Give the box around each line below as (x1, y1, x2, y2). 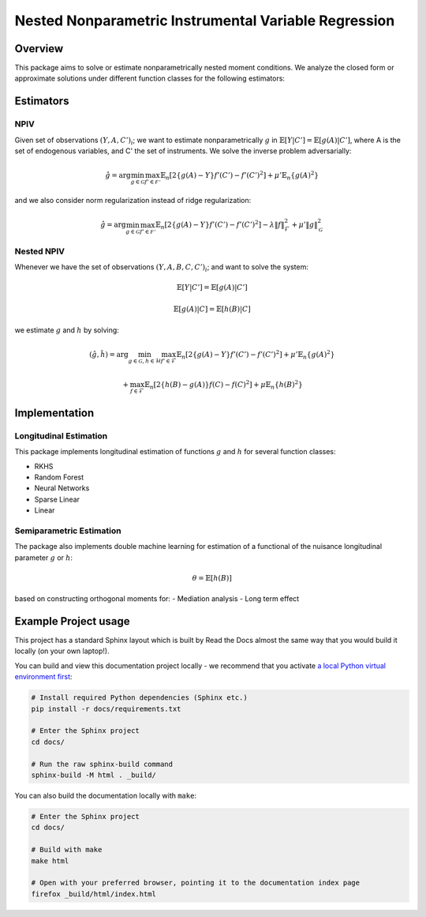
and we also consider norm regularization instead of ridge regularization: (14, 196, 252, 205)
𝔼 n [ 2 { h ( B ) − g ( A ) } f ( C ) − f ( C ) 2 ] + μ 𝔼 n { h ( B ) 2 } (144, 379, 303, 391)
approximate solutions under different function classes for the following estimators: (14, 73, 286, 83)
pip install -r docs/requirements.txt (31, 704, 181, 713)
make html (31, 856, 69, 865)
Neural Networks (34, 483, 90, 493)
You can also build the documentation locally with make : (14, 791, 197, 800)
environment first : (14, 672, 73, 682)
